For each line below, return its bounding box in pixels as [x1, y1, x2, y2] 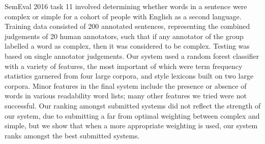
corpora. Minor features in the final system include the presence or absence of [5, 80, 247, 91]
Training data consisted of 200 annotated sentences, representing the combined [5, 21, 250, 31]
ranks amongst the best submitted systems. [5, 130, 140, 140]
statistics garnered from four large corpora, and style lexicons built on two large [5, 70, 254, 81]
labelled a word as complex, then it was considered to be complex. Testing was [5, 41, 250, 51]
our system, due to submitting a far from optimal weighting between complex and [5, 110, 260, 121]
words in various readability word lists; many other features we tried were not [5, 90, 247, 101]
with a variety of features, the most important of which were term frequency [5, 60, 243, 71]
